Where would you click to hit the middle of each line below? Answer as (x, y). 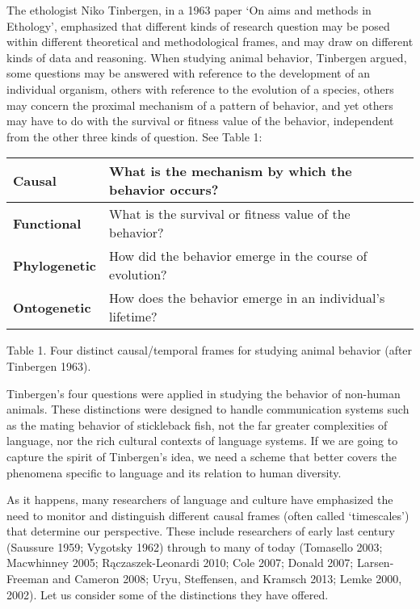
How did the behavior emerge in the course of (238, 256)
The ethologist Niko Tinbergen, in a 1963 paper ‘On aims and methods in (189, 10)
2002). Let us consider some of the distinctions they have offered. (168, 594)
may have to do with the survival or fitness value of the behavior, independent (200, 121)
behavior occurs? (164, 190)
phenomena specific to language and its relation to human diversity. (174, 472)
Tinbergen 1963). (49, 365)
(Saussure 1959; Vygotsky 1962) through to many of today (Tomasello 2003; (195, 546)
